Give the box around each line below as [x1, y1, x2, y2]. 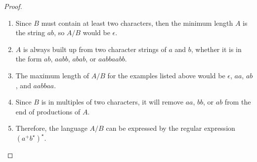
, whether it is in [191, 44, 242, 54]
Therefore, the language [15, 123, 87, 133]
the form [15, 54, 42, 64]
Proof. [4, 1, 22, 11]
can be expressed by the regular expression [106, 123, 235, 133]
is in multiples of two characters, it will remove [41, 97, 183, 107]
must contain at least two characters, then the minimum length [41, 17, 233, 28]
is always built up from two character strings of [23, 44, 167, 54]
